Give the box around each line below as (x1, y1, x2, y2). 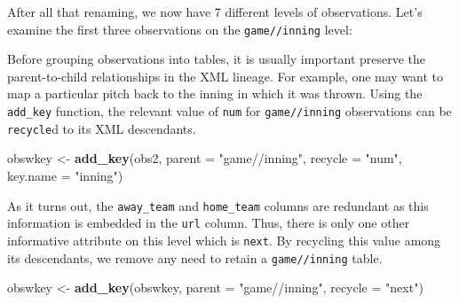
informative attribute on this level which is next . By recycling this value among (7, 230, 441, 249)
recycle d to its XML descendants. (7, 119, 196, 137)
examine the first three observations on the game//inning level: (7, 19, 352, 38)
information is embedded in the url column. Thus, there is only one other (7, 214, 410, 232)
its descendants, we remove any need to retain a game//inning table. (7, 248, 383, 267)
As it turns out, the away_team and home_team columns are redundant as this (7, 196, 429, 214)
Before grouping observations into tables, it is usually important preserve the (7, 50, 426, 68)
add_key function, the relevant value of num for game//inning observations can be (7, 102, 452, 120)
